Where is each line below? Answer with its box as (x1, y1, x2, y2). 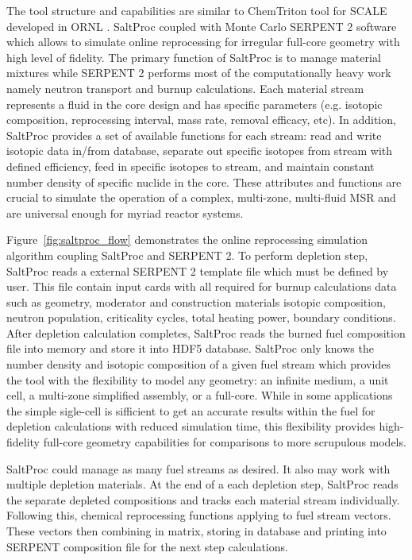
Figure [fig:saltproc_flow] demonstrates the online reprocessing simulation (6, 231, 368, 248)
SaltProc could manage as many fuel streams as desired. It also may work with (6, 460, 391, 477)
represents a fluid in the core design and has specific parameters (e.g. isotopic (6, 95, 383, 112)
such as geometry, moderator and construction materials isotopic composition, (6, 293, 386, 310)
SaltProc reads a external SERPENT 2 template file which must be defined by (6, 262, 389, 279)
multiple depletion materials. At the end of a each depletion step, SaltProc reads (6, 476, 399, 492)
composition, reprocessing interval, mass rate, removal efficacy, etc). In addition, (6, 111, 396, 128)
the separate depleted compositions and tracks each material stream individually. (6, 491, 400, 508)
